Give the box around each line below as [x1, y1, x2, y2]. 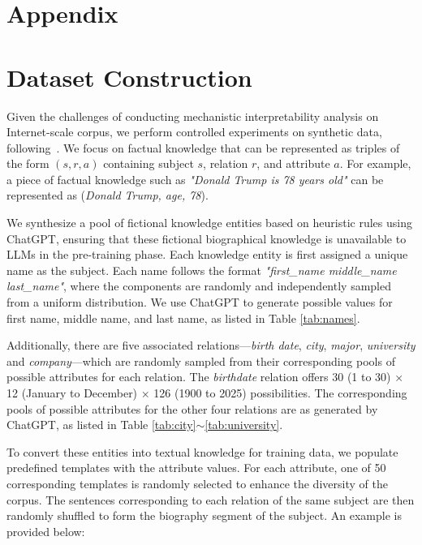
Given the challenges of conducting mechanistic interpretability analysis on [6, 107, 379, 124]
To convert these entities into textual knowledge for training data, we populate [6, 443, 398, 460]
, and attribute [256, 155, 330, 172]
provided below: [6, 522, 85, 539]
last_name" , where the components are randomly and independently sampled [6, 277, 392, 294]
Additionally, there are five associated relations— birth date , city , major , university [6, 337, 416, 354]
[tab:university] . [205, 416, 283, 433]
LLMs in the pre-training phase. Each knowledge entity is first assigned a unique [6, 246, 408, 263]
